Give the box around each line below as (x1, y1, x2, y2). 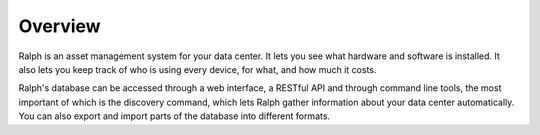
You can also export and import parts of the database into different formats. (18, 110, 330, 122)
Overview (18, 15, 101, 37)
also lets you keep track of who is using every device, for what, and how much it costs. (18, 63, 377, 75)
